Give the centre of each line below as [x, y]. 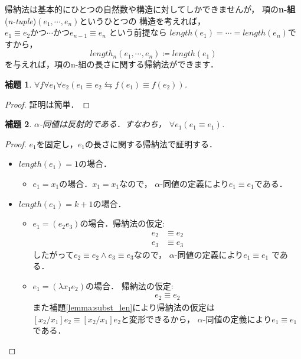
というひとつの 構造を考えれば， [143, 20]
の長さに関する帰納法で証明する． [151, 143]
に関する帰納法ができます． [165, 64]
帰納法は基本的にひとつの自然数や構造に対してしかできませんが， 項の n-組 [150, 9]
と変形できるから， [158, 318]
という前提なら [138, 32]
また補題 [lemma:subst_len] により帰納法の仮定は [124, 307]
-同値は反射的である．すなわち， [103, 124]
